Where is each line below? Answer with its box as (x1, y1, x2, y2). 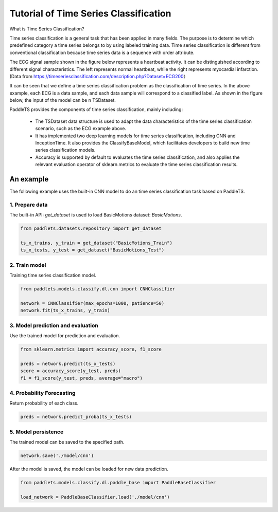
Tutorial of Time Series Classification (9, 8, 171, 19)
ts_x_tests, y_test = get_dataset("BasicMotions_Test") (20, 247, 165, 253)
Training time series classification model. (9, 272, 96, 279)
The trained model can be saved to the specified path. (9, 439, 125, 445)
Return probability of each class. (9, 400, 79, 406)
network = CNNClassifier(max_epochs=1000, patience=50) (20, 300, 165, 306)
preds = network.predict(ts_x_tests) (20, 360, 116, 367)
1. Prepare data (9, 201, 48, 208)
